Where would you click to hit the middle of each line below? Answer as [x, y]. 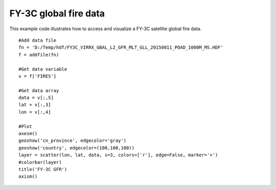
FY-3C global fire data [57, 13]
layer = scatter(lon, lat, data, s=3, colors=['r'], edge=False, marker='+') [118, 155]
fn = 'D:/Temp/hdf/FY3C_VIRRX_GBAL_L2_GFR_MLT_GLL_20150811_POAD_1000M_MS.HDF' [121, 48]
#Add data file [38, 40]
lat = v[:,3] [35, 105]
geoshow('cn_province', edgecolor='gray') [73, 141]
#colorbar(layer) [40, 162]
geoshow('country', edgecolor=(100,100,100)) [77, 148]
